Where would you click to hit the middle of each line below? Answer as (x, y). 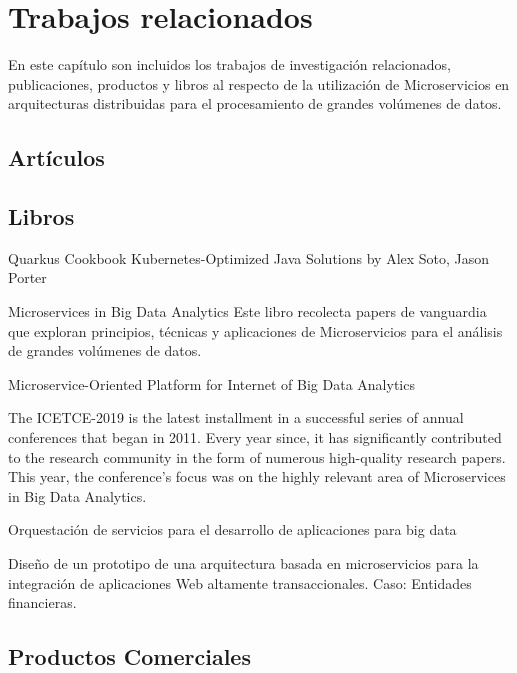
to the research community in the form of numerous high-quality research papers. (257, 456)
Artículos (56, 157)
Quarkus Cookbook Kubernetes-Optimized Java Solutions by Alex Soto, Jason (249, 257)
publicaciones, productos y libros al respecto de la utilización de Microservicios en (259, 83)
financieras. (42, 602)
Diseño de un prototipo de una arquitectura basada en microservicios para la (243, 563)
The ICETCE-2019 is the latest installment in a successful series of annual (236, 417)
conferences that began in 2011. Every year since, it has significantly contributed (255, 437)
